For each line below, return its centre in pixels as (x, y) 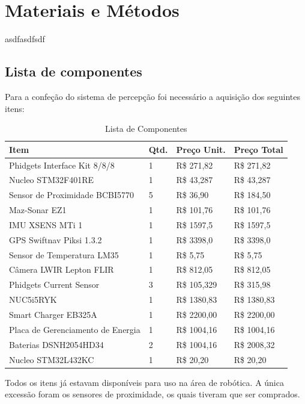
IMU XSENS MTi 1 (46, 224)
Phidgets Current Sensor (54, 284)
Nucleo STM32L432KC (52, 359)
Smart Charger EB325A (53, 314)
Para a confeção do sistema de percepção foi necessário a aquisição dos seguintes (153, 96)
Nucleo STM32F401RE (51, 180)
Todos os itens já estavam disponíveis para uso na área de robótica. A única (144, 382)
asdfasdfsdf (25, 39)
